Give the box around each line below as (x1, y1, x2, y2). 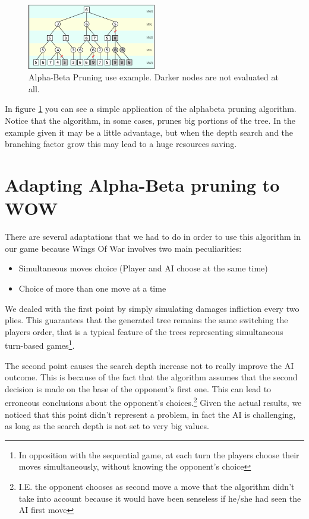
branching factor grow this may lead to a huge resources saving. (5, 137, 237, 150)
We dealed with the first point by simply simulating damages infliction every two (5, 302, 299, 314)
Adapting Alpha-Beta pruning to (5, 173, 280, 196)
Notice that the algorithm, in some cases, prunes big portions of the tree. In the (5, 114, 295, 127)
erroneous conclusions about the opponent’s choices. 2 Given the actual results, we (5, 395, 302, 408)
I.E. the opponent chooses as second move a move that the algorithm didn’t (18, 480, 295, 492)
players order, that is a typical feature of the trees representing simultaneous (5, 325, 283, 337)
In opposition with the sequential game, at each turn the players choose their (18, 448, 299, 461)
